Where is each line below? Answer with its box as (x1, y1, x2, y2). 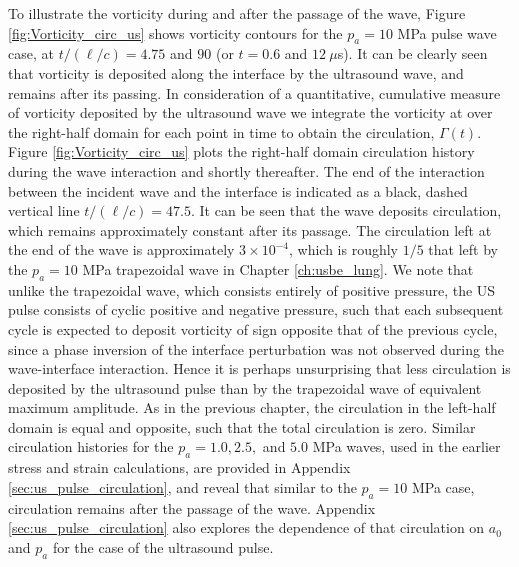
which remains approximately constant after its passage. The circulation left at (8, 219, 492, 240)
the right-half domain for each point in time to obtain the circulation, (8, 121, 435, 142)
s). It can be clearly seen (337, 43, 488, 64)
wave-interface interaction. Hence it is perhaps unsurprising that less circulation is (8, 358, 511, 379)
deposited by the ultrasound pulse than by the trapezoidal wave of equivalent (8, 377, 482, 398)
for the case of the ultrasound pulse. (52, 536, 274, 557)
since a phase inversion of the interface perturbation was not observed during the (8, 338, 505, 359)
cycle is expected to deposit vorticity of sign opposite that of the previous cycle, (8, 318, 498, 339)
